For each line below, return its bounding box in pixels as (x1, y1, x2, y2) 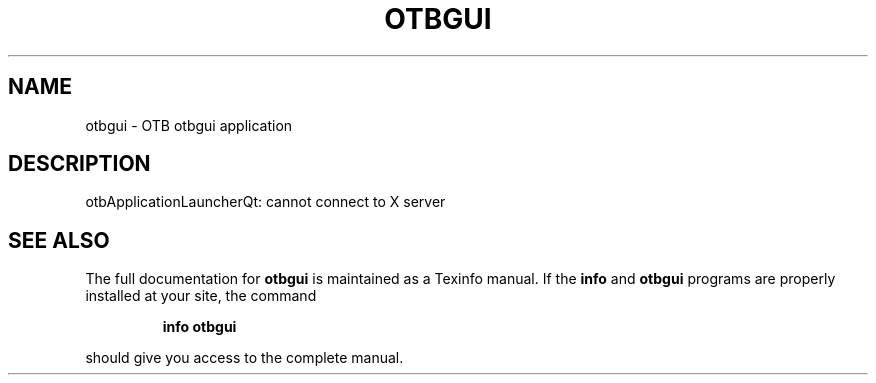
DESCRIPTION (8, 151, 151, 177)
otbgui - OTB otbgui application (85, 116, 293, 134)
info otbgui (162, 318, 237, 336)
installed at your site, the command (85, 287, 317, 305)
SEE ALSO (8, 227, 110, 253)
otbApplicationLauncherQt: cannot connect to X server (85, 193, 446, 211)
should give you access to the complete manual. (85, 349, 404, 367)
